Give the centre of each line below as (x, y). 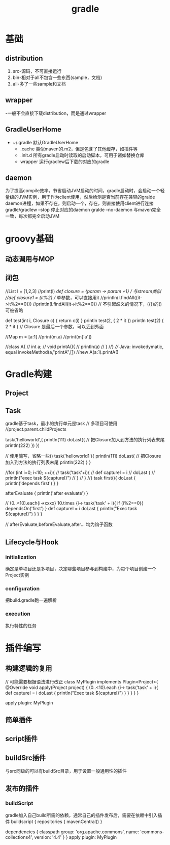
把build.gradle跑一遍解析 (31, 600)
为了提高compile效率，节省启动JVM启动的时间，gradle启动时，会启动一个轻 (85, 191)
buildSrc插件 (26, 758)
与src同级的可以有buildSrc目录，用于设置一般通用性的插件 (66, 771)
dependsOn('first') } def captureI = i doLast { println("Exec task (71, 509)
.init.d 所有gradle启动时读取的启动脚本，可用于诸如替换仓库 (82, 155)
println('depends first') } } (32, 483)
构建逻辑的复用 (29, 668)
